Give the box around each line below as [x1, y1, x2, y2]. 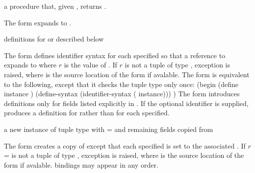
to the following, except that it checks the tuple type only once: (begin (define [4, 79, 239, 89]
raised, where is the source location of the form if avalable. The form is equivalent [4, 69, 250, 79]
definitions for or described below [4, 34, 104, 44]
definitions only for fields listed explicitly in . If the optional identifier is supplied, [4, 98, 249, 108]
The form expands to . [4, 17, 72, 27]
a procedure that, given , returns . [4, 1, 106, 11]
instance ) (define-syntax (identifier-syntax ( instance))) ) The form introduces [4, 88, 240, 99]
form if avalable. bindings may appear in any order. [4, 159, 158, 170]
